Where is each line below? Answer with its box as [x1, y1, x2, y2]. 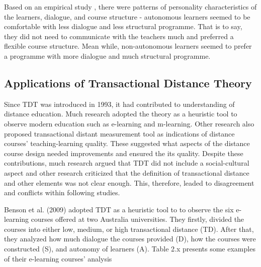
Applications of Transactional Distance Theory [4, 75, 252, 90]
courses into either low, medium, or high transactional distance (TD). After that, [4, 223, 254, 234]
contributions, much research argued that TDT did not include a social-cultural [4, 158, 249, 168]
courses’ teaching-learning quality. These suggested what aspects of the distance [4, 138, 250, 149]
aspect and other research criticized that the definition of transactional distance [4, 167, 249, 178]
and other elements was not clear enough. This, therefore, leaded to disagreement [4, 177, 254, 188]
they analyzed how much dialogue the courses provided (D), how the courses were [4, 233, 256, 244]
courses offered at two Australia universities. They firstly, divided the [31, 214, 244, 224]
